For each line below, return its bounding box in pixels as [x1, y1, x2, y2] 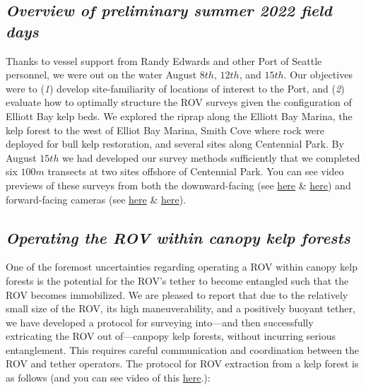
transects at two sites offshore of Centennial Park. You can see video [47, 164, 344, 179]
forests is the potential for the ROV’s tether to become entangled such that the [6, 273, 349, 288]
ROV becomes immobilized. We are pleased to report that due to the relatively [6, 287, 348, 302]
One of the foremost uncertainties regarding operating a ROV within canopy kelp [6, 259, 358, 274]
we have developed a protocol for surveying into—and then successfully [6, 314, 314, 329]
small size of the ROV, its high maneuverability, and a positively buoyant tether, [6, 301, 355, 316]
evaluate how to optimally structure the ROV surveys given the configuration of [6, 95, 352, 110]
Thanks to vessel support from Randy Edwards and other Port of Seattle [6, 53, 322, 68]
